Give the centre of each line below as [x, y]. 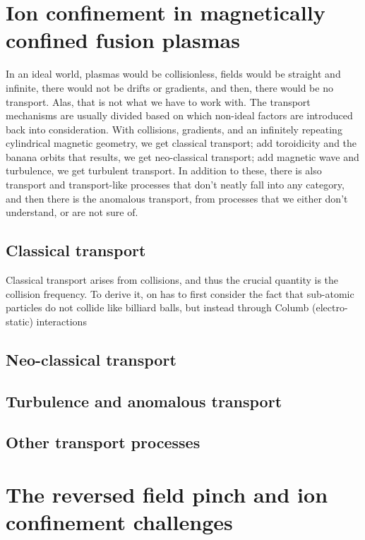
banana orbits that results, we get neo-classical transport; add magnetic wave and [182, 156]
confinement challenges [119, 522]
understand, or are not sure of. [72, 212]
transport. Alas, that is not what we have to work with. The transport [158, 101]
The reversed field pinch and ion [167, 494]
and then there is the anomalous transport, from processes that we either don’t [177, 198]
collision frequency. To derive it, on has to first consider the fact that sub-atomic [180, 293]
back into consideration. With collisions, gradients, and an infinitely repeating [174, 129]
